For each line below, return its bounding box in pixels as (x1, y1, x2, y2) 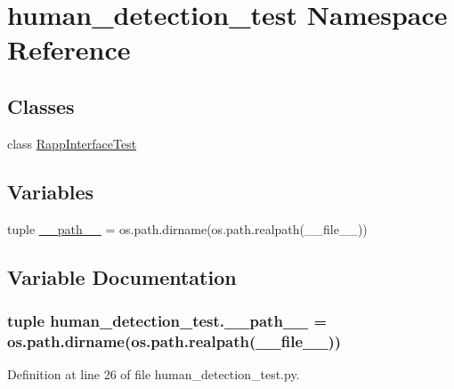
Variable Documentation (7, 263, 237, 290)
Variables (7, 177, 94, 205)
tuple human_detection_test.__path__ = (7, 309, 328, 331)
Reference (7, 31, 131, 68)
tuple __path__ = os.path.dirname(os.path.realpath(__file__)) (7, 219, 368, 238)
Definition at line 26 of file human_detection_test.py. (7, 365, 300, 384)
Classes (7, 92, 75, 119)
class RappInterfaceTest (7, 134, 137, 152)
